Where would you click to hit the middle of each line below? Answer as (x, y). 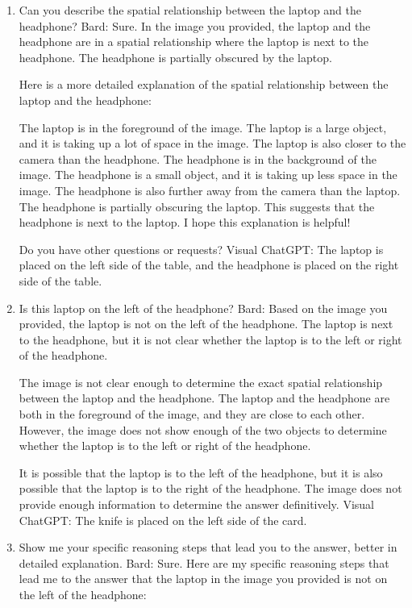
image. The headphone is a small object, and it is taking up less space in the (208, 175)
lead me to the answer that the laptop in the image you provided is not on (203, 579)
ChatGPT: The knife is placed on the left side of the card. (163, 520)
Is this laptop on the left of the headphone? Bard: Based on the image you (203, 308)
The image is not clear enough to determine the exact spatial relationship (201, 382)
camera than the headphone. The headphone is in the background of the (198, 158)
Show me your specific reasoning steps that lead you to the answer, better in (208, 547)
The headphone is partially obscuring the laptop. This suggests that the (197, 206)
